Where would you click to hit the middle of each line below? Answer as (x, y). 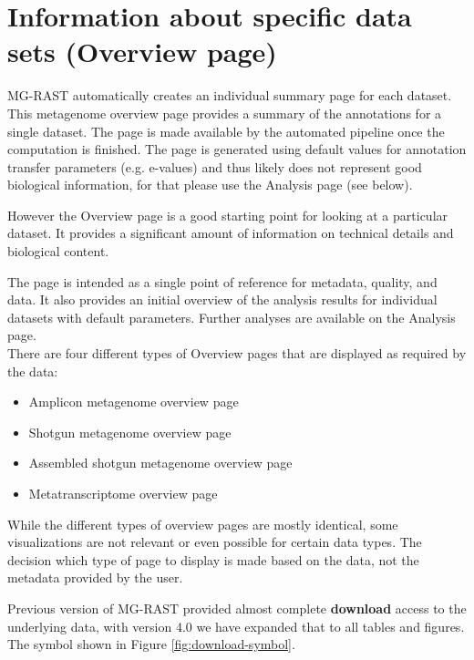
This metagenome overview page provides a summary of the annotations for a (225, 113)
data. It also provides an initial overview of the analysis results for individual (222, 299)
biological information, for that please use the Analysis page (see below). (210, 185)
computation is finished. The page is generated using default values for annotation (237, 149)
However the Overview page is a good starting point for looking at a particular (228, 215)
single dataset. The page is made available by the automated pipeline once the (226, 131)
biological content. (58, 251)
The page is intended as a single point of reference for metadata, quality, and (222, 281)
